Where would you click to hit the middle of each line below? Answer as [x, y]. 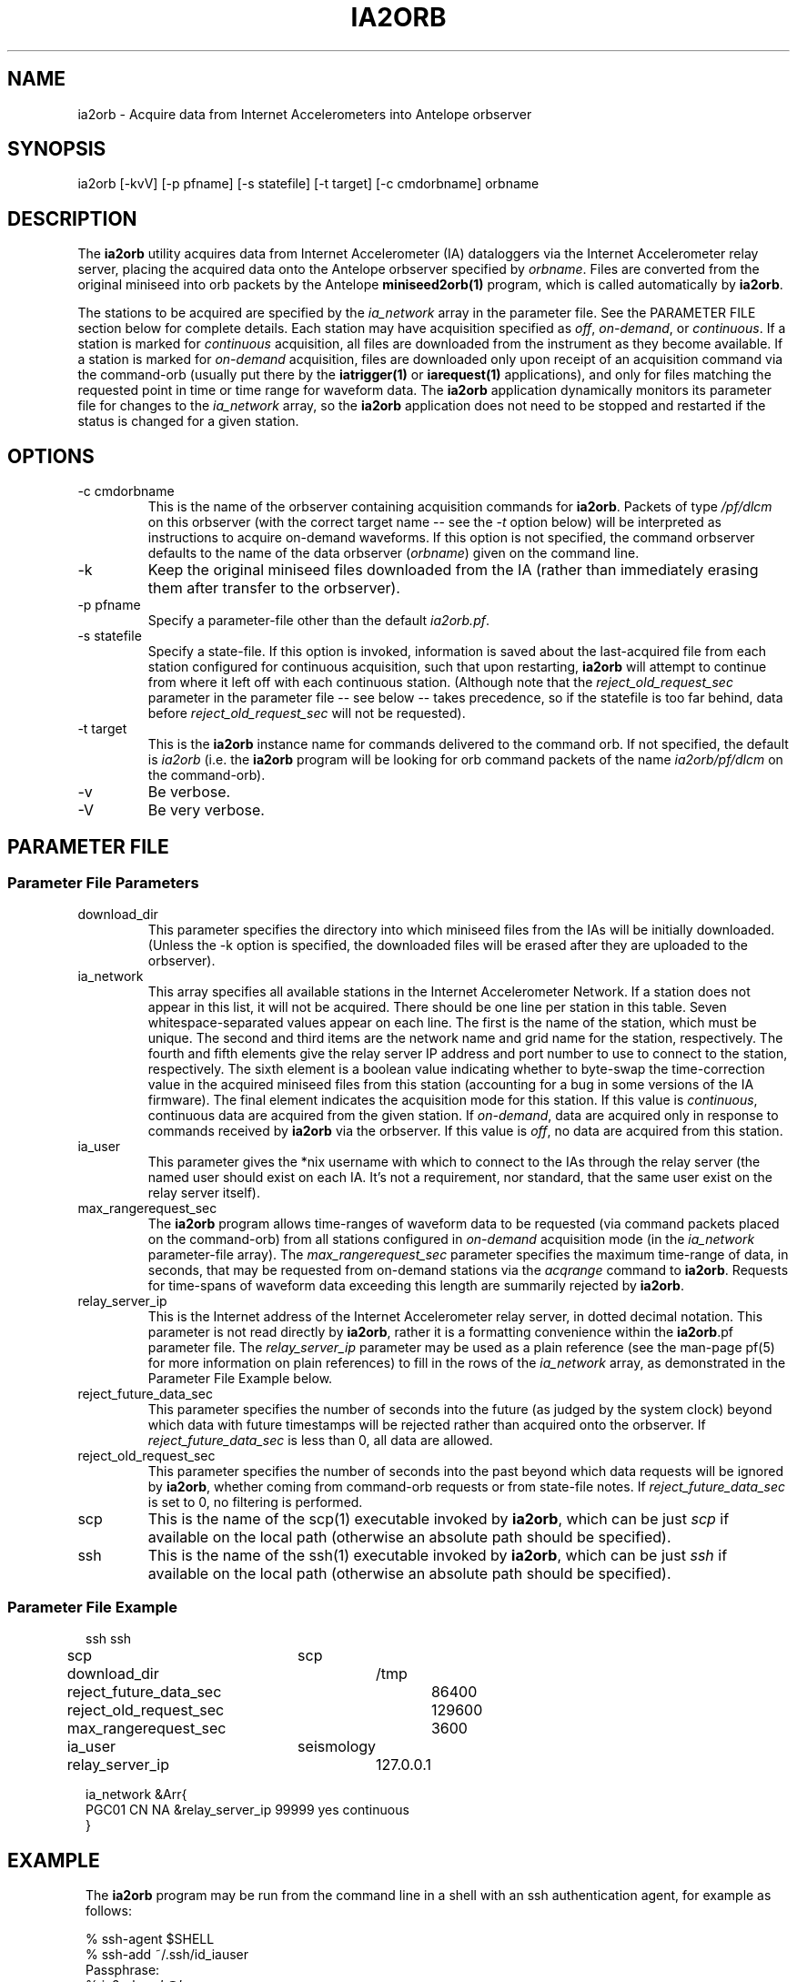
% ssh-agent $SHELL [150, 1938]
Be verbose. [189, 792]
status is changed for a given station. [188, 421]
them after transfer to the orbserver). [274, 588]
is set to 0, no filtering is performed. [255, 1502]
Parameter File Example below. [240, 1379]
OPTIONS [51, 456]
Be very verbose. [206, 810]
